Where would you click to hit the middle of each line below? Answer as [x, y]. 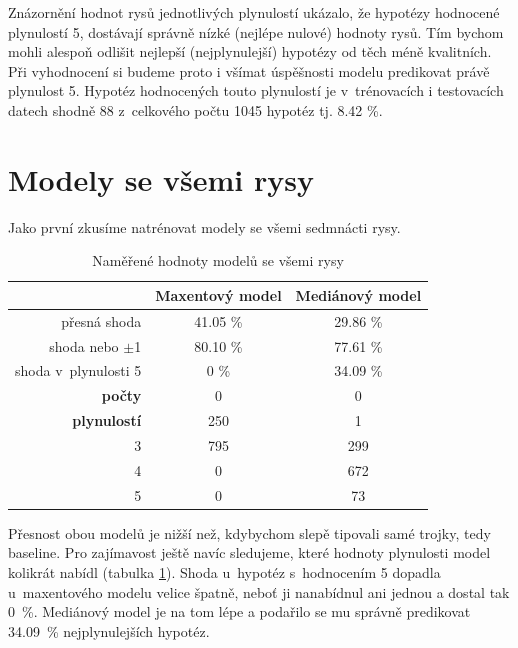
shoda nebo [84, 345]
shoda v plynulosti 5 [78, 370]
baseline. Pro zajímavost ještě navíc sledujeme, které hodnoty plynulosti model [249, 552]
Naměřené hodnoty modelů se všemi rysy [218, 260]
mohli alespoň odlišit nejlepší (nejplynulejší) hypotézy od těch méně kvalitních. [250, 51]
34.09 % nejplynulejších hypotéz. [109, 630]
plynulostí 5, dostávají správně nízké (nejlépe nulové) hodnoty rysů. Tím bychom [256, 31]
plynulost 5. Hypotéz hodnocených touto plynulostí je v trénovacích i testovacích [256, 90]
